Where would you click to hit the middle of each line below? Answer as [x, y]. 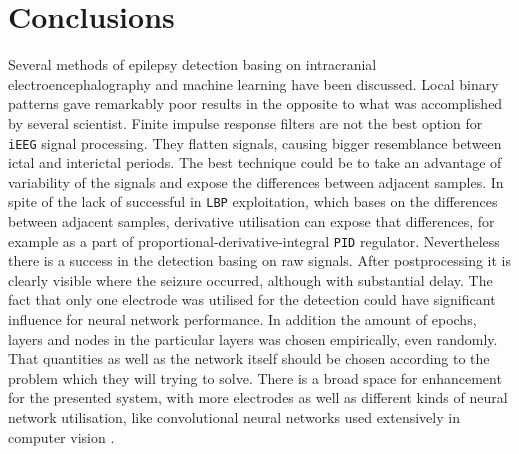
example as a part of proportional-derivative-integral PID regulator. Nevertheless [254, 240]
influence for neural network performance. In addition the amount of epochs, [242, 319]
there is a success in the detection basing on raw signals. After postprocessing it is [260, 260]
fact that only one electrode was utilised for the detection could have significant [252, 299]
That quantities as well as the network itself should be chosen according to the [249, 358]
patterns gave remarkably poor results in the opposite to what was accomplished [255, 103]
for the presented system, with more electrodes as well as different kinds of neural [258, 397]
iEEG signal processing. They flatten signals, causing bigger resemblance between [255, 142]
